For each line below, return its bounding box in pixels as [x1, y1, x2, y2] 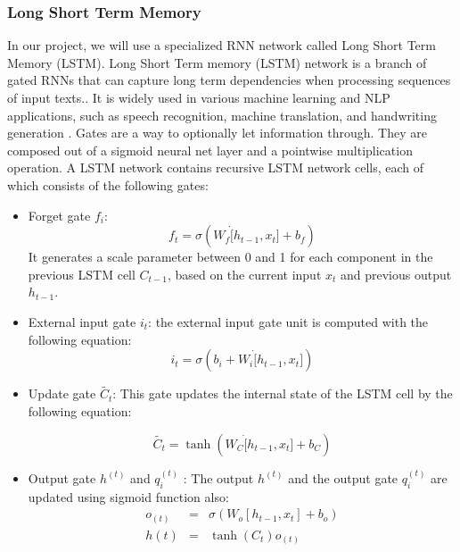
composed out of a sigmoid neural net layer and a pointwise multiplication [7, 140, 413, 159]
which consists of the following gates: [7, 175, 209, 194]
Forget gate [28, 205, 91, 224]
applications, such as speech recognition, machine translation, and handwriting [7, 105, 437, 124]
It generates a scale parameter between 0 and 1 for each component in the [28, 247, 433, 266]
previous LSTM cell [28, 264, 136, 283]
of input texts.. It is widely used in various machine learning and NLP [7, 88, 390, 106]
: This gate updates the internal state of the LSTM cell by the [112, 384, 453, 403]
